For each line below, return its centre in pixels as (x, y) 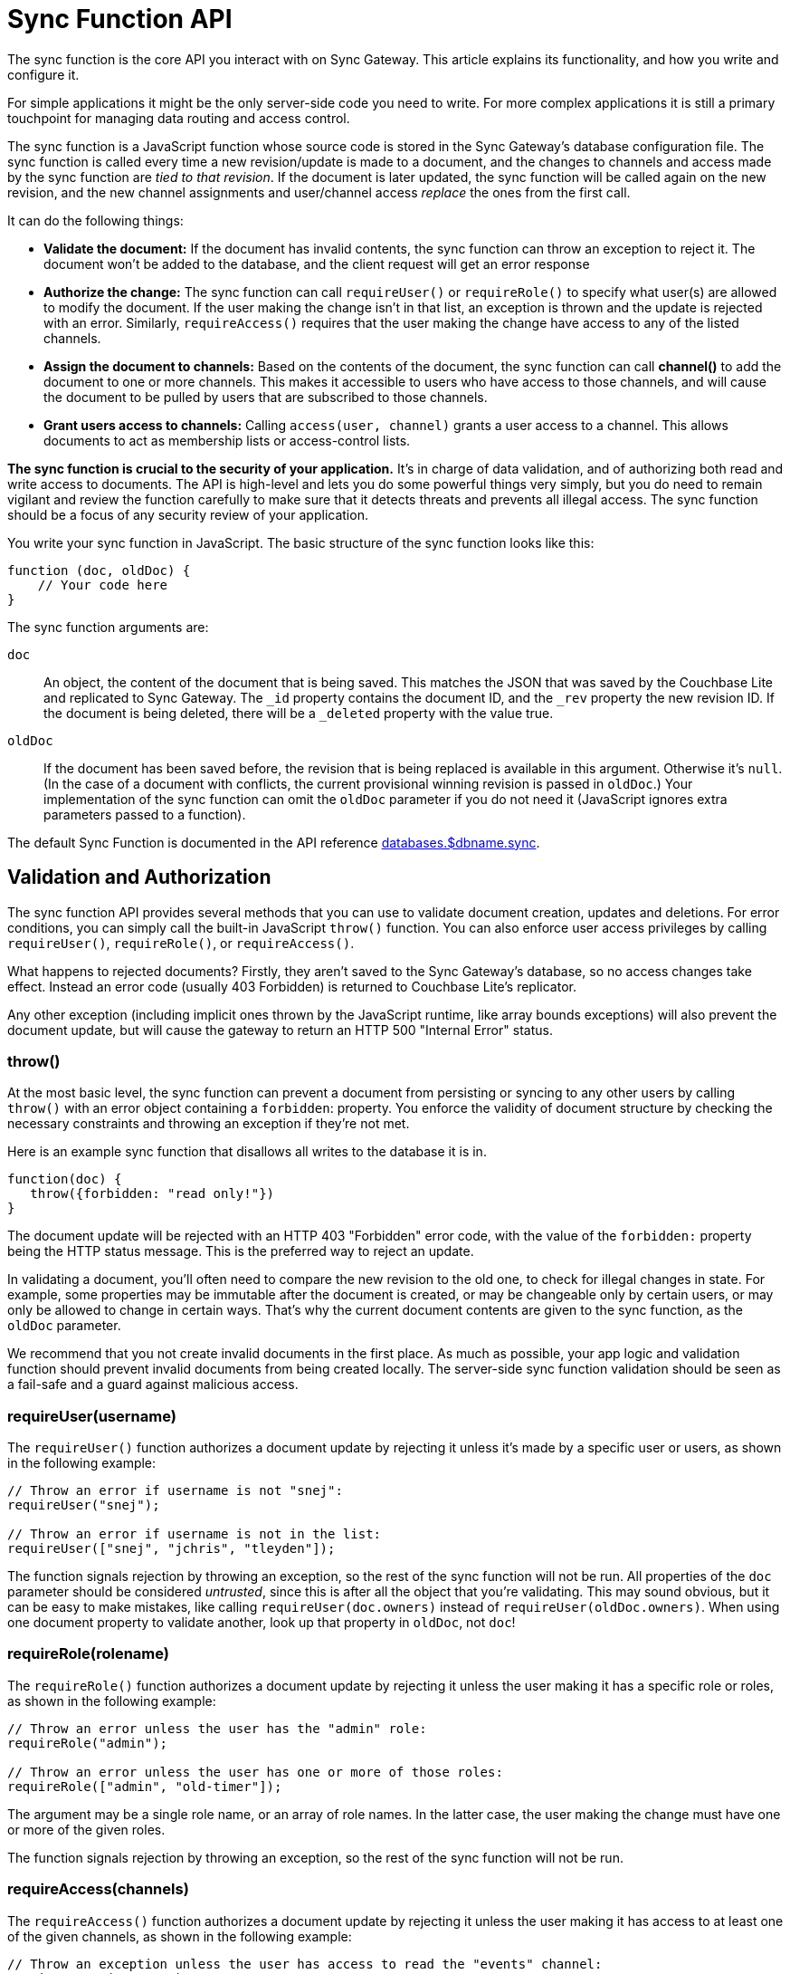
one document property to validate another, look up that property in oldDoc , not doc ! (262, 1623)
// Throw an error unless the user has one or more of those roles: (255, 1772)
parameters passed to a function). (145, 814)
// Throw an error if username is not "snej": (175, 1491)
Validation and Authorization (139, 877)
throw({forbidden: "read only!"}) (152, 1194)
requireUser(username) (92, 1416)
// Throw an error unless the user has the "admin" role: (217, 1728)
